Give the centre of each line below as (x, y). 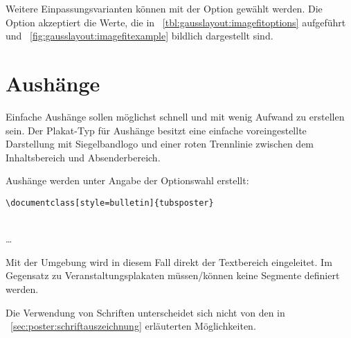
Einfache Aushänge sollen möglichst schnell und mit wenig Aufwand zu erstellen (175, 116)
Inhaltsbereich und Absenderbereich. (83, 157)
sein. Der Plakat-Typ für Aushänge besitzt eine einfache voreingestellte (156, 130)
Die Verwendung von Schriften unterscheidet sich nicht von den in (145, 312)
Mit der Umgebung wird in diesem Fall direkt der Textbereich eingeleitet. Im (169, 261)
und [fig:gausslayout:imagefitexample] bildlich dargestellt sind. (139, 36)
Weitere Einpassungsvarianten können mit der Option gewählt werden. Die (164, 8)
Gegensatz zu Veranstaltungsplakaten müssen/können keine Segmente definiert (173, 275)
